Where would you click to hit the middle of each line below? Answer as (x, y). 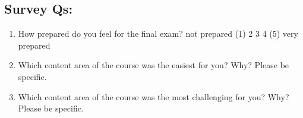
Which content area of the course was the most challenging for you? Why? (154, 96)
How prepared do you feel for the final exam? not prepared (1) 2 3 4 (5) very (158, 34)
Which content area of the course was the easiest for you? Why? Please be (154, 65)
